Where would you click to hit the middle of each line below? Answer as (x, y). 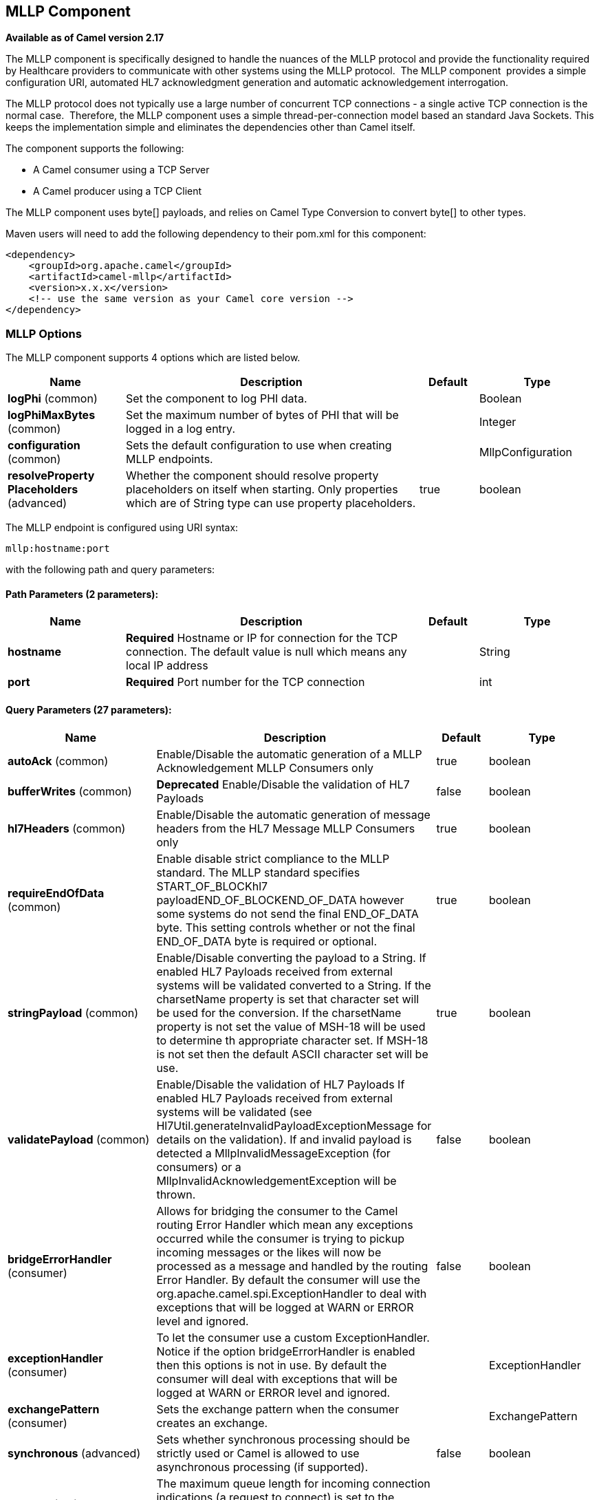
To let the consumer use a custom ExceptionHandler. (293, 1337)
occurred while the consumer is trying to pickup (280, 1238)
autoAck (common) (58, 761)
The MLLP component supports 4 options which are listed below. (153, 358)
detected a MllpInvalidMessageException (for (273, 1153)
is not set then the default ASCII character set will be (292, 1054)
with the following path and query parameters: (110, 570)
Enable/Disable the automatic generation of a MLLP (289, 754)
